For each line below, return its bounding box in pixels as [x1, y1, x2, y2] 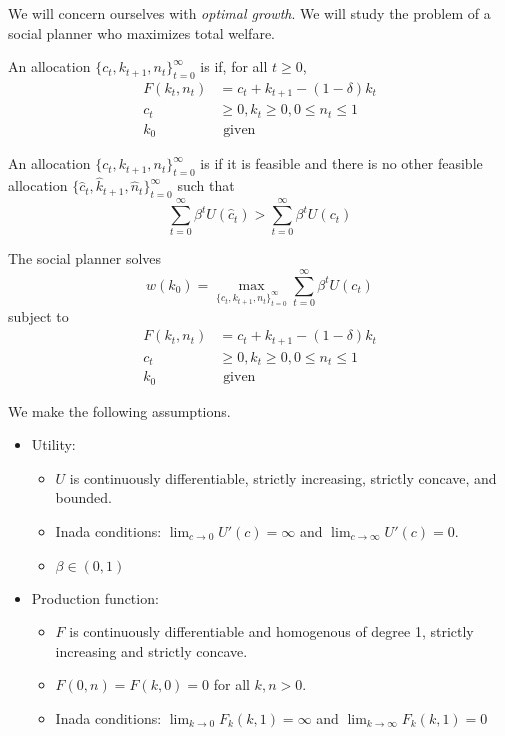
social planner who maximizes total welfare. [8, 22, 275, 43]
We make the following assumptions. [8, 400, 231, 421]
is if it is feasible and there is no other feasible [200, 153, 483, 174]
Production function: [31, 587, 159, 608]
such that [177, 175, 235, 196]
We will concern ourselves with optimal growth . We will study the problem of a [8, 3, 491, 23]
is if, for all [200, 56, 268, 77]
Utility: [31, 434, 76, 455]
